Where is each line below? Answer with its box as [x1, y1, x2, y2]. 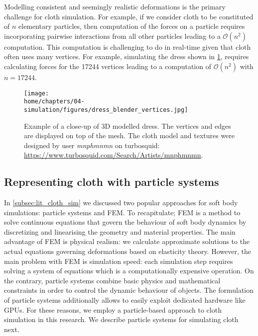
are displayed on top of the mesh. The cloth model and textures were [24, 130, 235, 141]
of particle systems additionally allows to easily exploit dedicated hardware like [4, 295, 246, 305]
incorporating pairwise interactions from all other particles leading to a [4, 30, 221, 41]
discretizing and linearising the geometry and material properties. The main [4, 226, 236, 237]
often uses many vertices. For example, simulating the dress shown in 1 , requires [4, 51, 249, 62]
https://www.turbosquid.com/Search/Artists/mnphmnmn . [24, 150, 203, 160]
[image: [24, 89, 49, 97]
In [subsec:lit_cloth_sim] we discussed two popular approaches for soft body [4, 197, 238, 208]
